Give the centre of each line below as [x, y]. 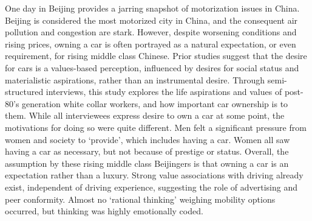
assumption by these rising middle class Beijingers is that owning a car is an [147, 163]
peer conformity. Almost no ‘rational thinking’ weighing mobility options [140, 199]
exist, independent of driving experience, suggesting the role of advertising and [151, 187]
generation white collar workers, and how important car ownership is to [155, 103]
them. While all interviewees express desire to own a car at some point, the [145, 115]
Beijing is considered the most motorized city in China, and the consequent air [151, 20]
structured [24, 92]
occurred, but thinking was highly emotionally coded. [104, 211]
